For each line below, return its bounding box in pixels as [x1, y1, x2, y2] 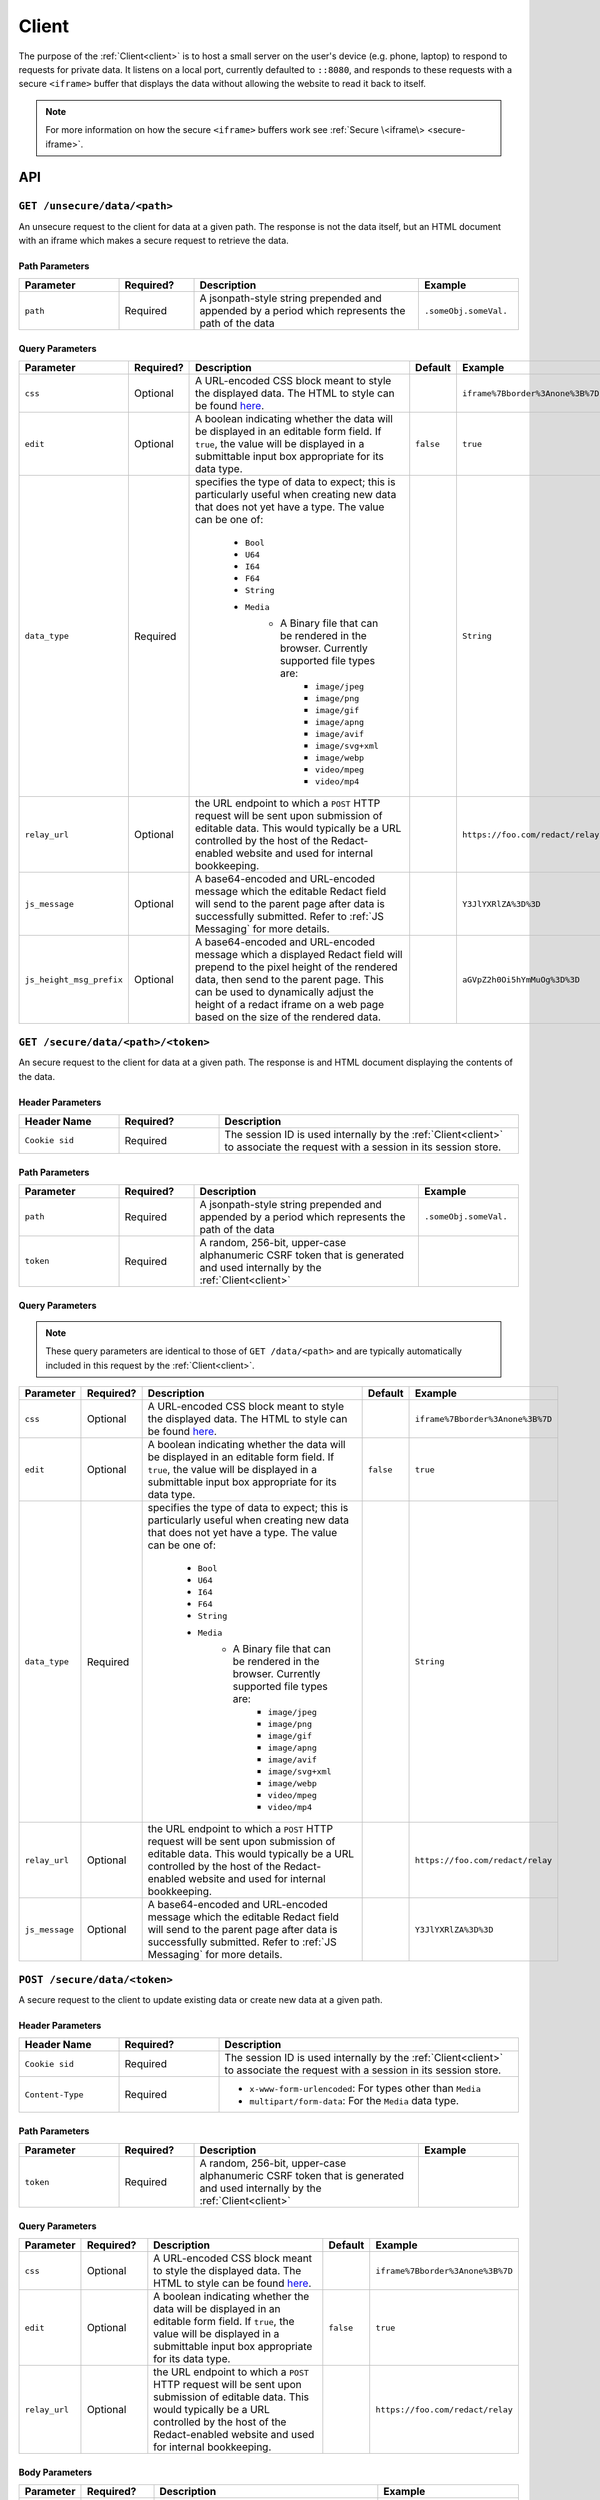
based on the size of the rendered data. [195, 1010, 382, 1024]
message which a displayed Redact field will [195, 948, 403, 962]
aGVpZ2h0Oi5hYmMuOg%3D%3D [461, 974, 580, 985]
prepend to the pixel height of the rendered [195, 960, 399, 974]
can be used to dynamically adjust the [195, 985, 374, 999]
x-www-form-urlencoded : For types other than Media [249, 2081, 482, 2095]
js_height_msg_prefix [24, 974, 124, 985]
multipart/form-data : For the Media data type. [249, 2094, 460, 2108]
